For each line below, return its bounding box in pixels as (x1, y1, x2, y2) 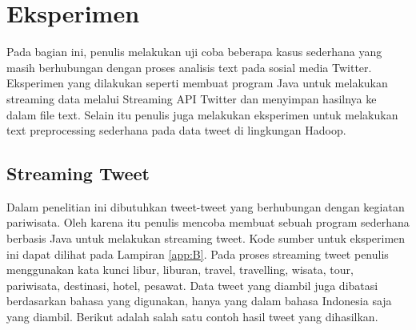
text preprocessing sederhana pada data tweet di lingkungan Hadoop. (6, 122, 346, 139)
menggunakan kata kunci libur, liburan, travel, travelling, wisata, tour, (6, 261, 354, 278)
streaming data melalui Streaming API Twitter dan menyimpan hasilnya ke (6, 90, 377, 107)
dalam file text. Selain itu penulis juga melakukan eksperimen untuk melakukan (6, 106, 398, 123)
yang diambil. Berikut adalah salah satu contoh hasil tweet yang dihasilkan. (6, 308, 378, 325)
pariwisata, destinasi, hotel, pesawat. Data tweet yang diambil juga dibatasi (6, 276, 378, 293)
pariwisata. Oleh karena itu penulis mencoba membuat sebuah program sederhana (6, 214, 410, 231)
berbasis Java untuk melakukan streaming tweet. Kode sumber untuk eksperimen (6, 230, 406, 247)
